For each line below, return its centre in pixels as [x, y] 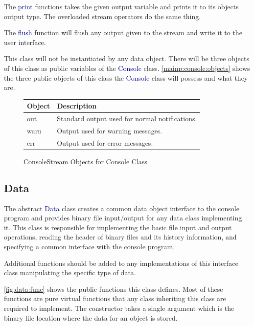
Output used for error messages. [105, 142]
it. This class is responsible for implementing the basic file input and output [118, 227]
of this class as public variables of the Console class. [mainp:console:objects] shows [127, 68]
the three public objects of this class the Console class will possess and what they [126, 77]
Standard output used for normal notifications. [127, 119]
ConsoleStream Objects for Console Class [85, 161]
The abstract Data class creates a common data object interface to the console [122, 208]
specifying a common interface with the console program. [90, 247]
